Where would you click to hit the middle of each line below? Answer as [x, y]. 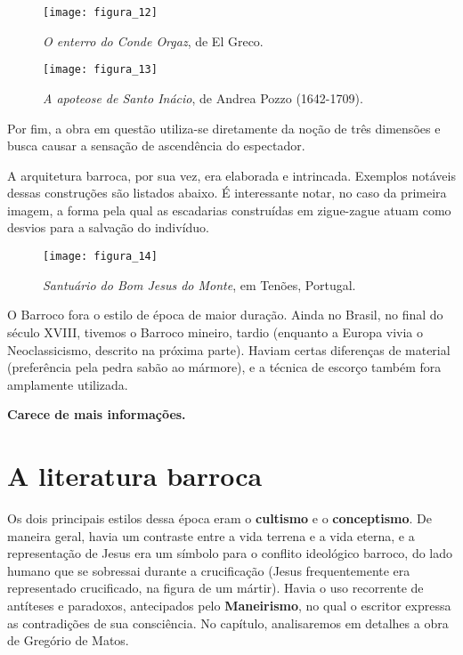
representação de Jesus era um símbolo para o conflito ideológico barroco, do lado [230, 553]
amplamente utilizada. [68, 384]
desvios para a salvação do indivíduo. [109, 227]
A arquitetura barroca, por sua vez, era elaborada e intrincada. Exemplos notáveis [231, 175]
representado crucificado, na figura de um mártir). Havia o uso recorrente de [215, 588]
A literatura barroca [135, 476]
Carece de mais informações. [97, 414]
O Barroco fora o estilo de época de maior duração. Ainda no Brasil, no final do [225, 315]
